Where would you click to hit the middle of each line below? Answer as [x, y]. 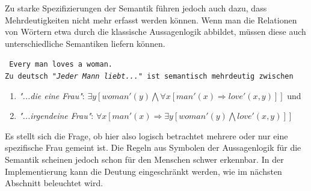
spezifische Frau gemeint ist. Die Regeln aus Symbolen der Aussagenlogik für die [153, 147]
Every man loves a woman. [61, 65]
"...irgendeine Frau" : [56, 116]
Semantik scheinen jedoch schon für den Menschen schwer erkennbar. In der [144, 159]
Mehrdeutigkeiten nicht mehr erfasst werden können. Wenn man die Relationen [151, 20]
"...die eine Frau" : [52, 95]
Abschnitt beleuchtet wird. [54, 183]
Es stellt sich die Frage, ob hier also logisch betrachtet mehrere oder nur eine [146, 135]
